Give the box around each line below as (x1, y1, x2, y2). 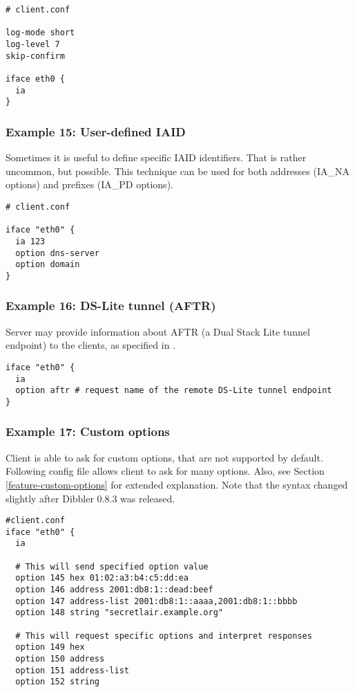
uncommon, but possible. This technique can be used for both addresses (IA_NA (6, 163, 350, 178)
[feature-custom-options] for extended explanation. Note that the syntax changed (6, 477, 348, 491)
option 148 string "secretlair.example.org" (15, 608, 223, 618)
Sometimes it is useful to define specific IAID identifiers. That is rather (6, 150, 307, 165)
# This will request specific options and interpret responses (15, 630, 312, 641)
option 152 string (15, 677, 100, 687)
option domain (15, 259, 80, 270)
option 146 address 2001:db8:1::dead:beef (15, 585, 213, 595)
